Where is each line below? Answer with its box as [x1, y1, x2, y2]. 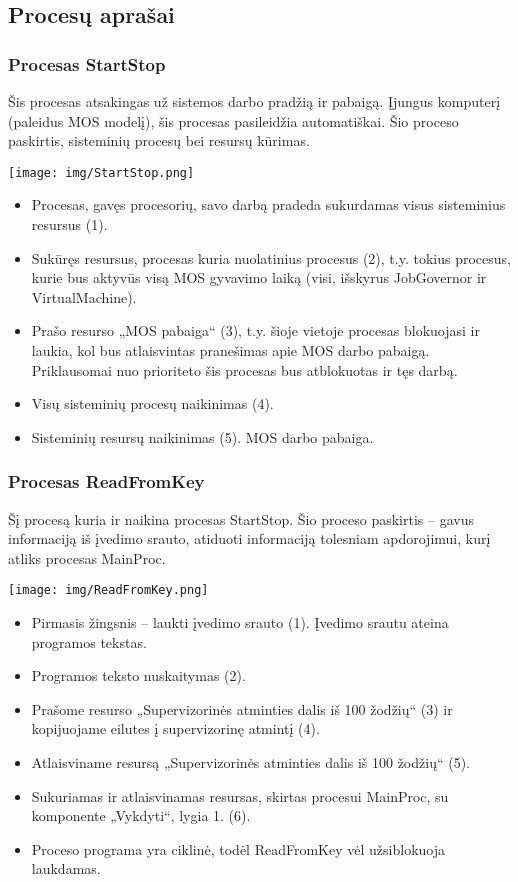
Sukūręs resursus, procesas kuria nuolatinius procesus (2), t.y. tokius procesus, [31, 247, 511, 268]
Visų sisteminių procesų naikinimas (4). [31, 393, 274, 414]
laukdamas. [31, 858, 101, 879]
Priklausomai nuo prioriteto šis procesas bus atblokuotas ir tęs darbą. [31, 359, 458, 380]
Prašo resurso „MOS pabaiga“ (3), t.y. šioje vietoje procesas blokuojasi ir [31, 320, 480, 341]
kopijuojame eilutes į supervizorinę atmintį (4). [31, 718, 320, 739]
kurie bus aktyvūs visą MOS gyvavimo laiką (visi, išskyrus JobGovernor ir [31, 267, 487, 288]
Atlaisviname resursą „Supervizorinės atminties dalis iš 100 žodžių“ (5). [31, 752, 470, 772]
